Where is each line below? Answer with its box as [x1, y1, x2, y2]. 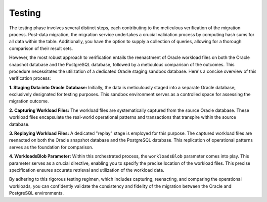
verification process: [9, 75, 51, 81]
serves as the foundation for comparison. [9, 144, 93, 150]
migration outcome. [9, 98, 49, 104]
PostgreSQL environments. [9, 190, 64, 196]
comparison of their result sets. [9, 45, 73, 51]
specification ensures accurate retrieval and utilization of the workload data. [9, 167, 164, 173]
